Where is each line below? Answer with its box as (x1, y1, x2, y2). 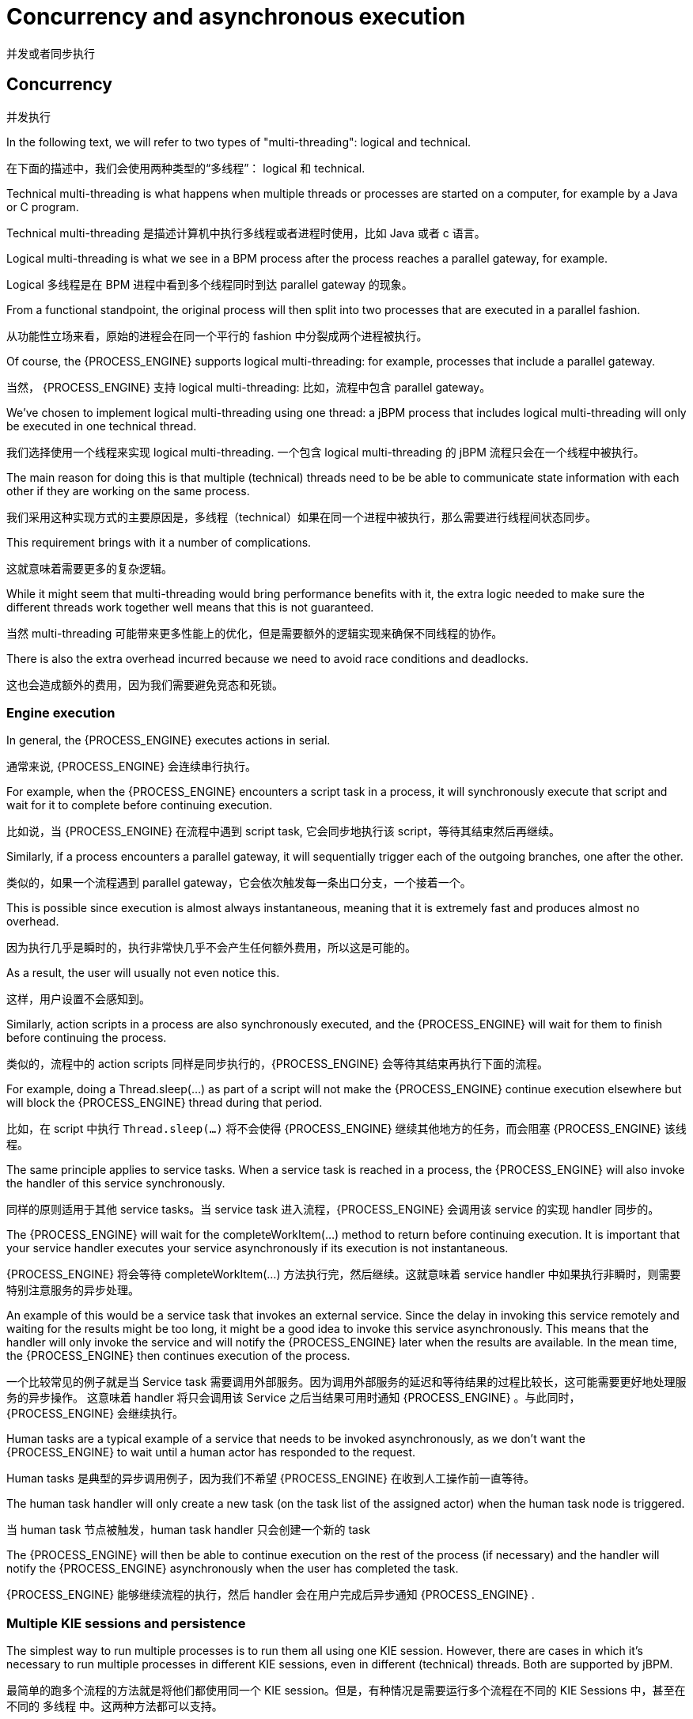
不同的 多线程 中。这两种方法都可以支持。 (6, 1699, 223, 1713)
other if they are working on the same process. (6, 483, 250, 498)
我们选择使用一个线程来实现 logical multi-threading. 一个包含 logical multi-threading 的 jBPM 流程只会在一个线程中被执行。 (6, 445, 645, 459)
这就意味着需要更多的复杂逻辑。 (6, 561, 172, 575)
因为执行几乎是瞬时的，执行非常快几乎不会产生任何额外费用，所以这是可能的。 (6, 941, 416, 955)
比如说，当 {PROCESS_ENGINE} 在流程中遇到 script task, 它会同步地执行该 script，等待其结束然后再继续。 (6, 824, 561, 839)
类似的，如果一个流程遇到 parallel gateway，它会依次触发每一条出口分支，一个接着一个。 (6, 876, 471, 890)
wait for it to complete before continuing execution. (6, 798, 273, 812)
